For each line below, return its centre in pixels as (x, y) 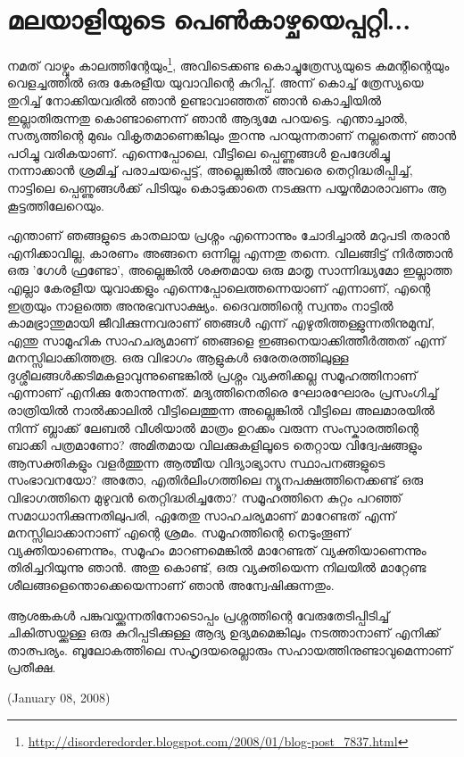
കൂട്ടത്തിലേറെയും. (56, 205)
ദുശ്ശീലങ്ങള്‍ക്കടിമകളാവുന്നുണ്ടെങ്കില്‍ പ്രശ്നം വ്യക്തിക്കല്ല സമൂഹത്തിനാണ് (212, 374)
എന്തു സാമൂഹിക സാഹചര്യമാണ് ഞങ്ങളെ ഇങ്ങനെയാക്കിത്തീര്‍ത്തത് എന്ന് (227, 340)
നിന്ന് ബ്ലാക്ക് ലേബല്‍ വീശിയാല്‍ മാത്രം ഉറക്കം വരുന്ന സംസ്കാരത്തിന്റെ (213, 427)
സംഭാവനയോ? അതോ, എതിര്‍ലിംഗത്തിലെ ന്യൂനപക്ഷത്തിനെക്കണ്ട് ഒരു (215, 480)
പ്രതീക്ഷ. (32, 667)
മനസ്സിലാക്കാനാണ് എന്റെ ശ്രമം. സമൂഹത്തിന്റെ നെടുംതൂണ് (179, 532)
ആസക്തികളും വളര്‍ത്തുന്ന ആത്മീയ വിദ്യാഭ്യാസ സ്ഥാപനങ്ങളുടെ (196, 462)
